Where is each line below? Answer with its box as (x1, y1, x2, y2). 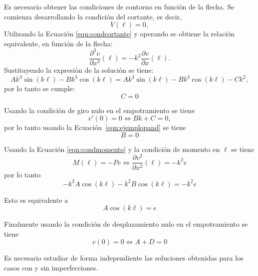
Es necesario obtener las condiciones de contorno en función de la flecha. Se (4, 1, 235, 11)
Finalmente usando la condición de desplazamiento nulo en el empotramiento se (4, 219, 248, 229)
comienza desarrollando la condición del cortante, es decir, (4, 11, 182, 21)
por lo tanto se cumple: (4, 83, 75, 94)
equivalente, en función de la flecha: (4, 38, 113, 48)
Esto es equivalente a (4, 194, 68, 205)
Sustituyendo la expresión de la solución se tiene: (4, 64, 154, 75)
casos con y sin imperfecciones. (4, 263, 98, 273)
